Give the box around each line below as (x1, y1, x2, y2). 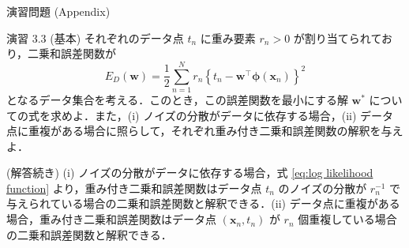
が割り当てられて (293, 29, 381, 46)
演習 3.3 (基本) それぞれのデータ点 (6, 29, 184, 46)
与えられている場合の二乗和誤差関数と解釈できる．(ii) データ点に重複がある (6, 195, 400, 212)
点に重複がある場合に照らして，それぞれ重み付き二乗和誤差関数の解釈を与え (6, 122, 403, 139)
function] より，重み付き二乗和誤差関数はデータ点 (6, 179, 262, 196)
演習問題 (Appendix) (6, 3, 111, 19)
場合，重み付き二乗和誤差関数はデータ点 (6, 211, 216, 227)
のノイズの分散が (278, 179, 367, 196)
